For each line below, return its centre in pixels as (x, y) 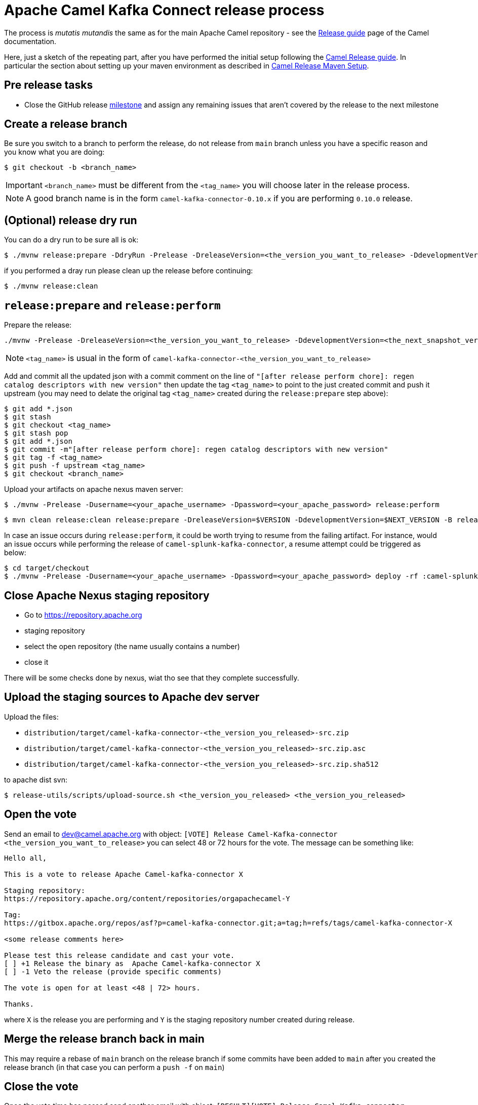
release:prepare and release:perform (112, 305)
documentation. (30, 41)
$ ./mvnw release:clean (51, 286)
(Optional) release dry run (71, 220)
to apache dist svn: (36, 779)
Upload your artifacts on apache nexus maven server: (94, 489)
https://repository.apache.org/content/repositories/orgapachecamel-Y (147, 898)
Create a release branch (66, 124)
